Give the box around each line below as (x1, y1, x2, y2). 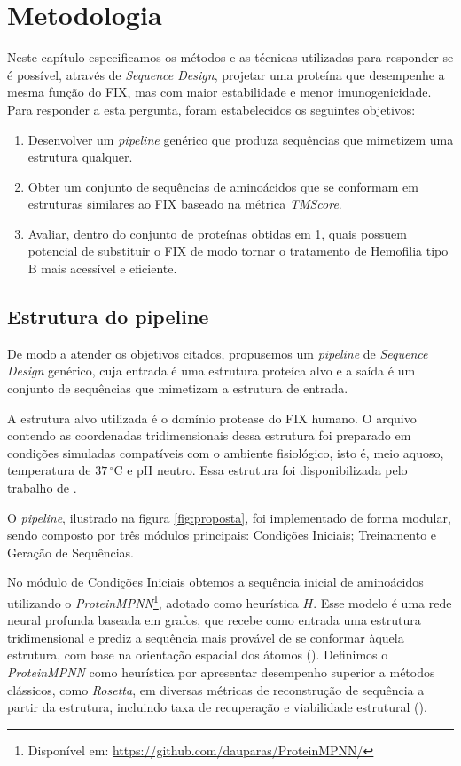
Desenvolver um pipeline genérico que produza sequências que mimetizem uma (27, 130, 454, 148)
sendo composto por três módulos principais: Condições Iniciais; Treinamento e (7, 525, 437, 544)
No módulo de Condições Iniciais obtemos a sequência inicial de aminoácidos (7, 573, 424, 591)
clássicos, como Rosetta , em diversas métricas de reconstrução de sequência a (7, 680, 425, 699)
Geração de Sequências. (7, 542, 134, 561)
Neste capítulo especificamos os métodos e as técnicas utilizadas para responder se (7, 48, 454, 67)
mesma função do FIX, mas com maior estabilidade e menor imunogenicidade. (7, 83, 432, 101)
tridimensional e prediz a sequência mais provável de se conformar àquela (7, 628, 404, 646)
